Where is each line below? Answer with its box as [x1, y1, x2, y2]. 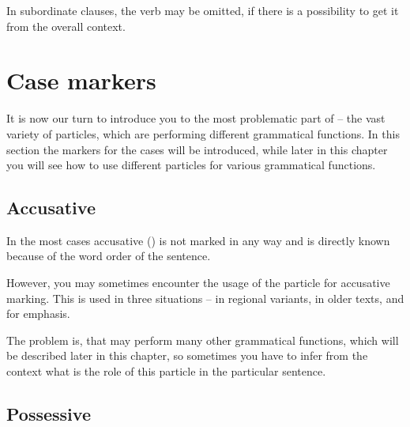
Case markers [6, 64, 156, 96]
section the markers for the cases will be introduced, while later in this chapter [6, 141, 388, 157]
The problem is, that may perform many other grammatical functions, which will [6, 331, 399, 348]
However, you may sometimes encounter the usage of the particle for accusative [6, 274, 390, 291]
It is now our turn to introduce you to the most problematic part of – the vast [6, 110, 386, 127]
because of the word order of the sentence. [6, 248, 211, 264]
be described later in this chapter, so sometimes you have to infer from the [6, 347, 368, 364]
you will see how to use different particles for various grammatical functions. [6, 157, 376, 173]
